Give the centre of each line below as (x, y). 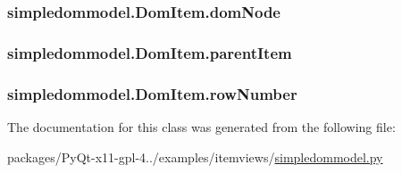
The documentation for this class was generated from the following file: (201, 126)
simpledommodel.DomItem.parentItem (150, 52)
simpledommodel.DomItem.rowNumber (152, 93)
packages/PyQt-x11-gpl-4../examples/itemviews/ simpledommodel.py (195, 157)
